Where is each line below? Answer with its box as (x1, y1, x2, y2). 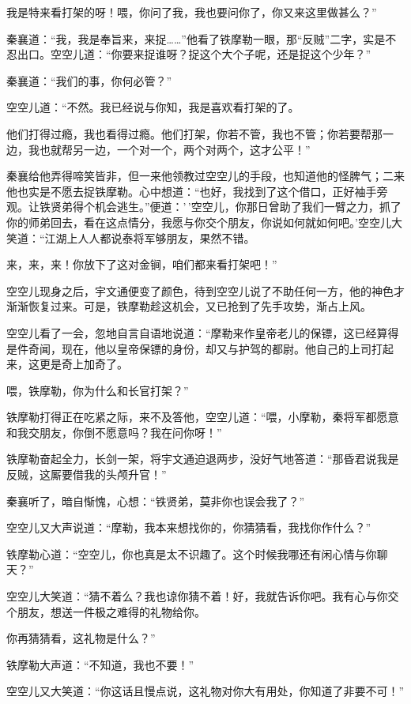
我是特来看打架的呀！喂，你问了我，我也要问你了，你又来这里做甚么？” (6, 4, 377, 20)
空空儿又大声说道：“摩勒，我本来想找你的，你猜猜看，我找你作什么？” (6, 519, 371, 536)
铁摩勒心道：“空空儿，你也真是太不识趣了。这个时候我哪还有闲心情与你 (6, 545, 377, 562)
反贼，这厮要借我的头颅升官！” (6, 466, 167, 483)
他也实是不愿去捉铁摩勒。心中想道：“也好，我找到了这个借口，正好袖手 (6, 183, 377, 199)
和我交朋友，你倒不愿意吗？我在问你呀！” (6, 424, 222, 440)
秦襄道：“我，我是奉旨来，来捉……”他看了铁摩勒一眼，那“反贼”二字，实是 (6, 30, 386, 47)
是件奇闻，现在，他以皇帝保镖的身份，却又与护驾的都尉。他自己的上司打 (6, 340, 383, 356)
